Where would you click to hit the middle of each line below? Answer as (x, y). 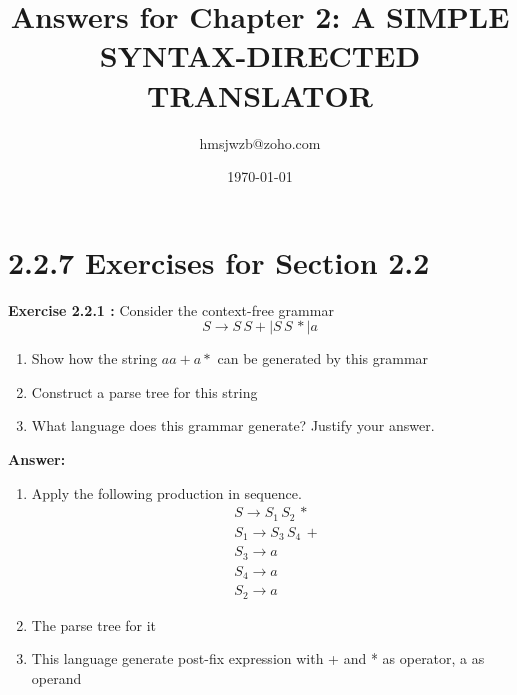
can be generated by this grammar (323, 358)
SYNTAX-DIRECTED (260, 55)
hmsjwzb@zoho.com (260, 142)
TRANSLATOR (260, 94)
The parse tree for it (94, 624)
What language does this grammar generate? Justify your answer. (233, 425)
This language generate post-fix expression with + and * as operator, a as (258, 658)
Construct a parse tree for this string (144, 391)
